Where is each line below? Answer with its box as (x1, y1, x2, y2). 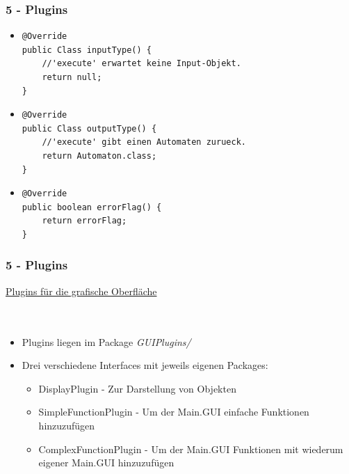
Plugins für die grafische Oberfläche (6, 283, 157, 298)
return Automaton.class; (42, 150, 157, 161)
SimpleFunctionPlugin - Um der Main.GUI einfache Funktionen (38, 404, 309, 419)
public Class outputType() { (22, 123, 157, 134)
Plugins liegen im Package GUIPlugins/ (22, 334, 191, 349)
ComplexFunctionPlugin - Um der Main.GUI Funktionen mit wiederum (38, 441, 343, 456)
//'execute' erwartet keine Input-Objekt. (42, 58, 241, 69)
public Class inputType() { (22, 45, 152, 55)
